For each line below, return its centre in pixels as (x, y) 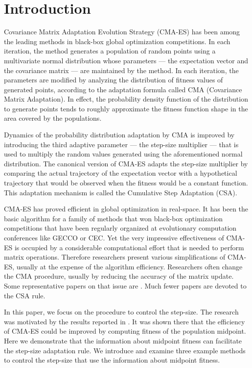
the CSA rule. (25, 295)
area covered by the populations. (53, 118)
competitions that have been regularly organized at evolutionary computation (120, 228)
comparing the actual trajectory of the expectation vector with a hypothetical (121, 173)
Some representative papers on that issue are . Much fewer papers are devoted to (125, 285)
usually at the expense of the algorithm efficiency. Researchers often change (129, 266)
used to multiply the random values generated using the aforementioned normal (123, 154)
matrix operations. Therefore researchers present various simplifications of (115, 257)
